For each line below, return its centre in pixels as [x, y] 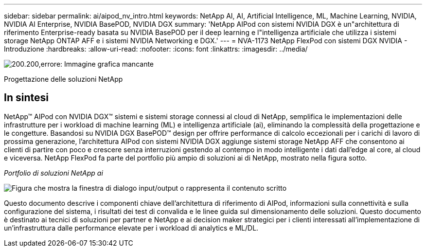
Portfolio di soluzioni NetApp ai [53, 173]
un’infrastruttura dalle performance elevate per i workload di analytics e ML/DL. [131, 228]
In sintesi [26, 98]
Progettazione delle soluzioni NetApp [63, 79]
